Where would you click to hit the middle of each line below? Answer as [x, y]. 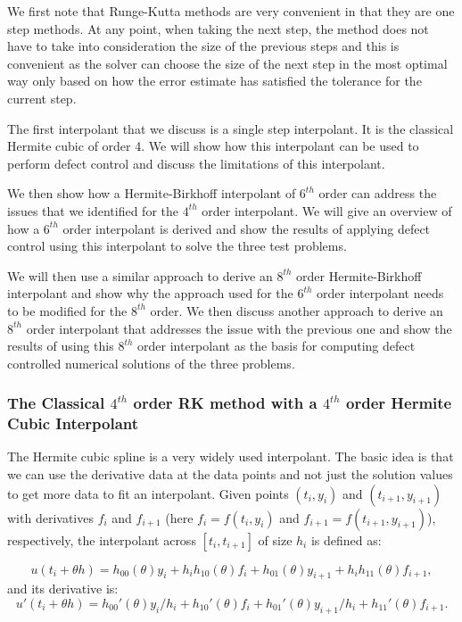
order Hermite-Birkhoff [359, 275]
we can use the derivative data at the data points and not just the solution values [230, 474]
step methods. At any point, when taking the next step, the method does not [218, 28]
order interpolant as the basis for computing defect [276, 346]
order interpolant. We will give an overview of [327, 210]
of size [275, 539]
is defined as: [346, 539]
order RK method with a [225, 403]
